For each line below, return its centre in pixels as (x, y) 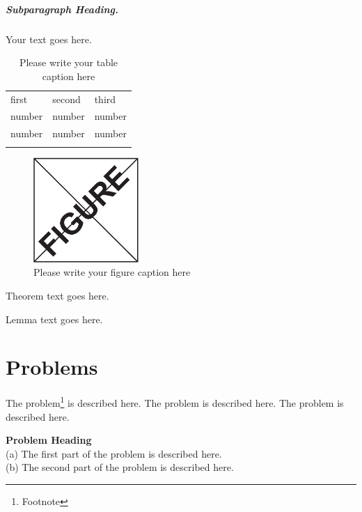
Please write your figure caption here (112, 272)
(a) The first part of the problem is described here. (114, 453)
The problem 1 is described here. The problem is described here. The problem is (175, 402)
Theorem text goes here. (57, 295)
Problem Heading (49, 440)
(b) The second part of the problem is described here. (120, 467)
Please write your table (69, 62)
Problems (52, 367)
